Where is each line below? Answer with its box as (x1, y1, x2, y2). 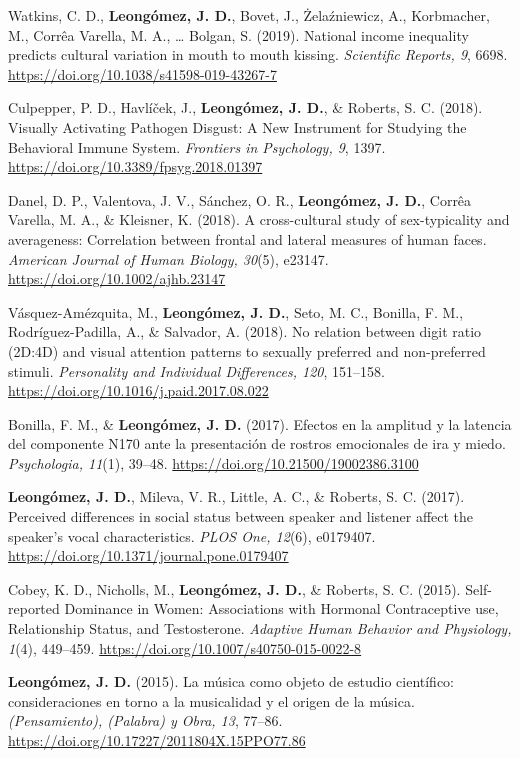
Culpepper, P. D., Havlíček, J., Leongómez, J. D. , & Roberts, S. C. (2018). (8, 97, 483, 118)
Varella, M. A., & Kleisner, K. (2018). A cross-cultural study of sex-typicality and (8, 209, 510, 230)
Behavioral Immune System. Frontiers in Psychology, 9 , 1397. (8, 136, 386, 157)
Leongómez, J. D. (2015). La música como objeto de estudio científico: (8, 671, 454, 692)
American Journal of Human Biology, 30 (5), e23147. (8, 248, 329, 269)
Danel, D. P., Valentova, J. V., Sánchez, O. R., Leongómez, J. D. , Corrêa (8, 189, 472, 210)
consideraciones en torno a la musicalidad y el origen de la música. (8, 690, 415, 711)
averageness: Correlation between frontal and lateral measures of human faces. (8, 228, 487, 249)
